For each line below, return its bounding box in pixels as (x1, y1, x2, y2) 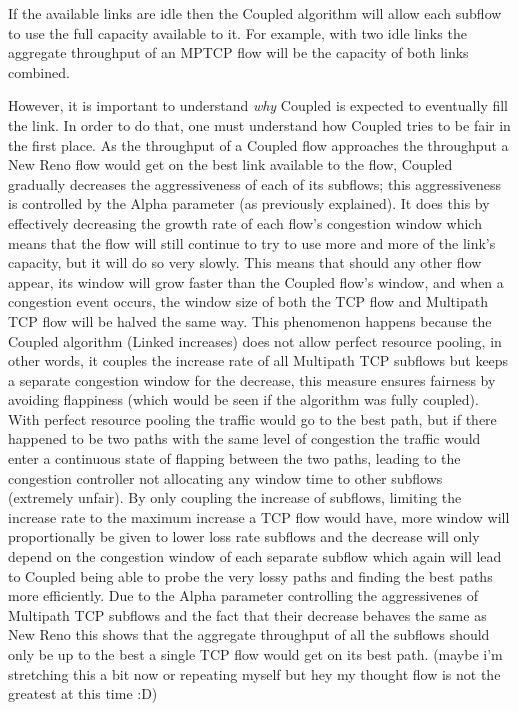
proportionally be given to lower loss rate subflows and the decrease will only (8, 526, 480, 547)
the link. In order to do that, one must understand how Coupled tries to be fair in (8, 114, 511, 135)
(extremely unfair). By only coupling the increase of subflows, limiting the (8, 487, 462, 508)
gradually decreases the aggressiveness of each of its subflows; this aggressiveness (8, 173, 502, 194)
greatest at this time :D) (8, 683, 158, 704)
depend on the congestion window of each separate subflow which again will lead (8, 546, 502, 567)
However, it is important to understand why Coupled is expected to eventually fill (8, 95, 509, 116)
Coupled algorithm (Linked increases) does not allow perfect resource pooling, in (8, 330, 502, 351)
